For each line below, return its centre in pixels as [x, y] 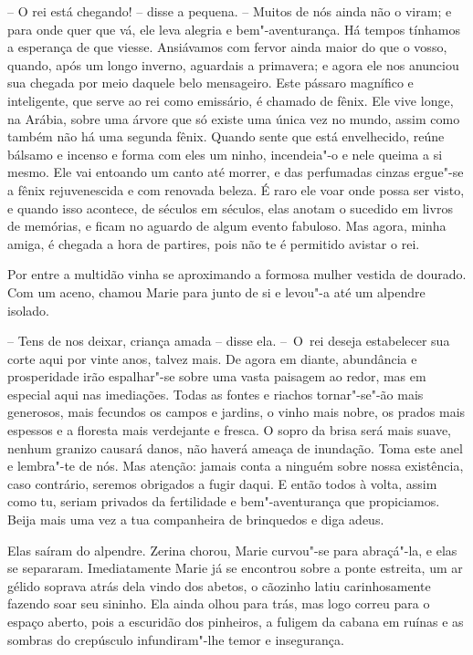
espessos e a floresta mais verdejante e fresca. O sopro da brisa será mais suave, [229, 430]
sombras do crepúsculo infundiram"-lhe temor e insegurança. [176, 639]
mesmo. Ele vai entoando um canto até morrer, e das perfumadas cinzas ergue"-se [236, 172]
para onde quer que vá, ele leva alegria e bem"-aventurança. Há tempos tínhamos [234, 29]
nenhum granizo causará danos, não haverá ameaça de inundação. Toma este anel [235, 447]
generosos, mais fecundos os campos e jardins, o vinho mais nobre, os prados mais [236, 412]
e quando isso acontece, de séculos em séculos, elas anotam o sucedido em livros [230, 208]
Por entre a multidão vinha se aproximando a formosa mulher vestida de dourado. [237, 274]
